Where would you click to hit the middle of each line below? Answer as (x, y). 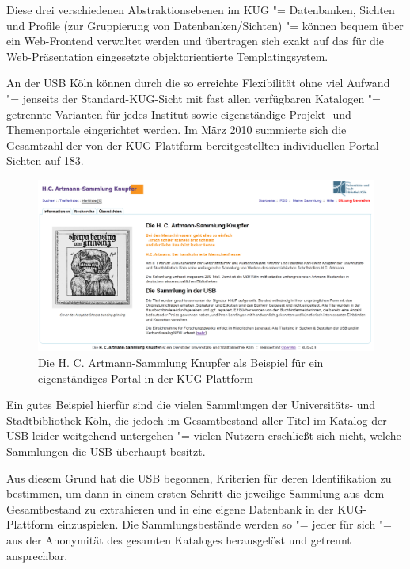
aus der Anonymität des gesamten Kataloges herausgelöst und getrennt (179, 540)
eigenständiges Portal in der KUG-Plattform (146, 378)
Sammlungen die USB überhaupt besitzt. (106, 451)
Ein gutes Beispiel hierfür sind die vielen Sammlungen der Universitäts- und (191, 405)
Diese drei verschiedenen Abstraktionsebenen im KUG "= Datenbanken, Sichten (201, 10)
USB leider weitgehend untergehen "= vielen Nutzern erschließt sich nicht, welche (204, 435)
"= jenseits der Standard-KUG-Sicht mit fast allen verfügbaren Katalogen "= (194, 98)
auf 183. (64, 160)
